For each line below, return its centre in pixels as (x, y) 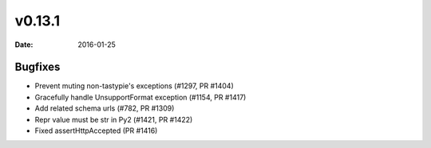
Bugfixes (38, 67)
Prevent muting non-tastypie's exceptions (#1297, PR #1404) (134, 86)
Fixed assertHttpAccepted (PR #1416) (96, 130)
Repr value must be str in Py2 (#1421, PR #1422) (114, 119)
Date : (24, 45)
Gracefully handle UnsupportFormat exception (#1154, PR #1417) (140, 97)
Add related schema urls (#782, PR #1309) (105, 108)
